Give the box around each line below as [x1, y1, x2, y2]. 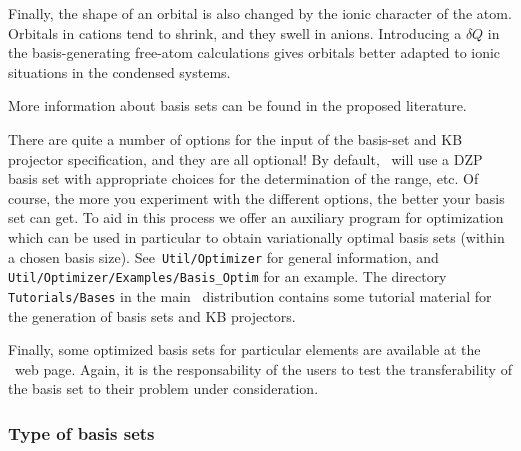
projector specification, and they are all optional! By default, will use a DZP [8, 148, 483, 169]
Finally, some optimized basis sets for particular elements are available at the [8, 339, 481, 360]
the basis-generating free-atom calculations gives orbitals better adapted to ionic [8, 42, 501, 63]
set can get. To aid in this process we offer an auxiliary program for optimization [8, 207, 504, 228]
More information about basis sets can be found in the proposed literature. [8, 95, 467, 116]
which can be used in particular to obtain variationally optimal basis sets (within [8, 226, 505, 247]
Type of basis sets [8, 420, 155, 445]
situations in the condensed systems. [8, 61, 231, 82]
